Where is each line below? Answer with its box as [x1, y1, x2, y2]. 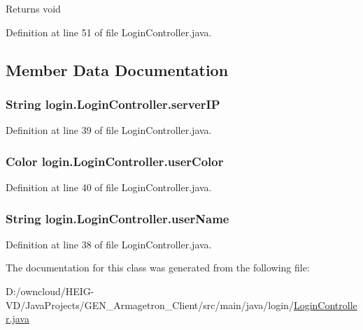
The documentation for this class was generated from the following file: [6, 260, 310, 275]
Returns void [6, 1, 61, 15]
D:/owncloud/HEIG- [6, 284, 94, 298]
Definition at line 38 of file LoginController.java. [6, 237, 212, 251]
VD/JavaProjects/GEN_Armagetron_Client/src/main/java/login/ [6, 297, 294, 312]
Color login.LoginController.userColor [6, 152, 224, 170]
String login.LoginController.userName [6, 209, 229, 227]
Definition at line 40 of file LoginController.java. [6, 180, 212, 194]
